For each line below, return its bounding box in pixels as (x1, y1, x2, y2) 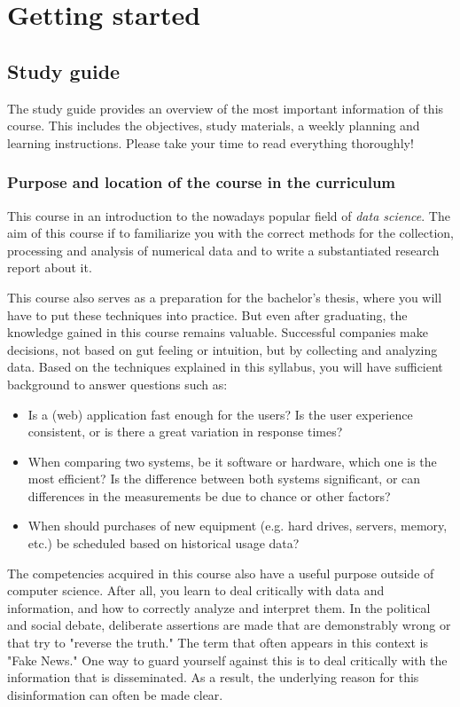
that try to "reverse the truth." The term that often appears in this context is (7, 633, 428, 652)
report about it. (7, 258, 92, 277)
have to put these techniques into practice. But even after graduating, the (7, 305, 408, 324)
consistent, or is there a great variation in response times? (27, 422, 343, 441)
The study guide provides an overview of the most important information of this (7, 98, 444, 117)
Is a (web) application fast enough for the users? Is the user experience (27, 405, 413, 423)
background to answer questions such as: (7, 374, 228, 393)
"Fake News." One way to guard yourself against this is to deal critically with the (7, 650, 448, 669)
